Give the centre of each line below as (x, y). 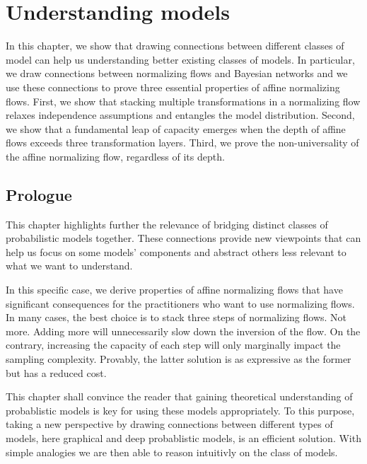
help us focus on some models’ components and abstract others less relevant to (176, 251)
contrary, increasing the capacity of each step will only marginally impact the (173, 345)
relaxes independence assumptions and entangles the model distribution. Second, (180, 115)
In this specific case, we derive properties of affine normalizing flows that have (174, 290)
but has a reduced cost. (56, 372)
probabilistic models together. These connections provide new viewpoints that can (183, 238)
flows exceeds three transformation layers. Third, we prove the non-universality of (182, 143)
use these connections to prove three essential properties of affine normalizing (173, 87)
